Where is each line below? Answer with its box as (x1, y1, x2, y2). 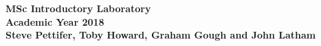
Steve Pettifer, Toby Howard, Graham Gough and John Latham (5, 28, 316, 42)
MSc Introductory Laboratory (5, 1, 151, 15)
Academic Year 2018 (5, 14, 104, 28)
